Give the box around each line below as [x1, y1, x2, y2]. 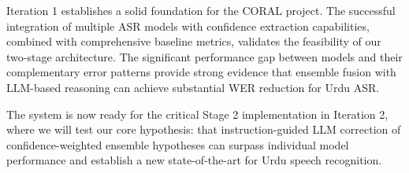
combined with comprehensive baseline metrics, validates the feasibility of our [6, 33, 381, 50]
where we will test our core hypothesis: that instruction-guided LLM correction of [6, 121, 401, 138]
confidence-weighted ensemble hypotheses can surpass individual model [6, 136, 349, 153]
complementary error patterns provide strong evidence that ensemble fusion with [6, 64, 396, 80]
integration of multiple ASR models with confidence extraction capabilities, [6, 17, 370, 34]
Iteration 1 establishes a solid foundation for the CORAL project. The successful [6, 2, 396, 18]
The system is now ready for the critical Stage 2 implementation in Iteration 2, [6, 105, 389, 122]
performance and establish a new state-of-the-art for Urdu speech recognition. [6, 152, 382, 168]
